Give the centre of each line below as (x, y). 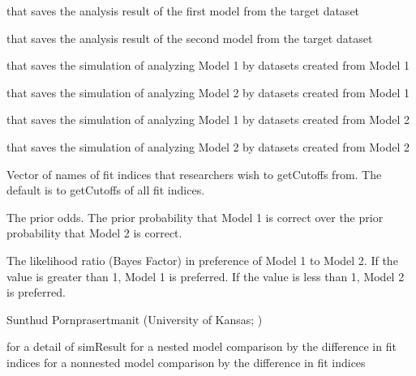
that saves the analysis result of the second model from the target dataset (190, 38)
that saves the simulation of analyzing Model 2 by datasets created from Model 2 (208, 146)
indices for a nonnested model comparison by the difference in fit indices (186, 362)
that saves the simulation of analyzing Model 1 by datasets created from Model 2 (208, 120)
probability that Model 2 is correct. (94, 233)
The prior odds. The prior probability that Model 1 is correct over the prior (195, 217)
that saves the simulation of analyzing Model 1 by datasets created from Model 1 (208, 65)
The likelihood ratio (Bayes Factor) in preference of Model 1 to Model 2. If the (202, 260)
